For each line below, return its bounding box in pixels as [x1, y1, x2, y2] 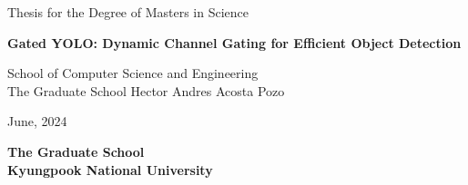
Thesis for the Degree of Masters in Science [7, 3, 249, 21]
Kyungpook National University [7, 160, 213, 179]
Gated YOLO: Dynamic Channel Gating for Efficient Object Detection [7, 33, 462, 52]
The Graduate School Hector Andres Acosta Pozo [7, 81, 285, 100]
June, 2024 [7, 112, 67, 131]
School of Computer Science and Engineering [7, 63, 259, 83]
